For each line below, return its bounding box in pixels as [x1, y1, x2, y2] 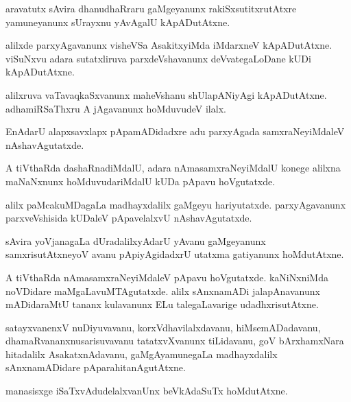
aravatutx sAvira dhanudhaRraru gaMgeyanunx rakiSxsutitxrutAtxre [5, 1, 297, 15]
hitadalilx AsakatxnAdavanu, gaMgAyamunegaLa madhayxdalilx [5, 346, 278, 361]
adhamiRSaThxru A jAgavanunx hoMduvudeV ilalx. [5, 101, 226, 115]
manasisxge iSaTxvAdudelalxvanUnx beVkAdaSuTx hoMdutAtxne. [5, 383, 288, 398]
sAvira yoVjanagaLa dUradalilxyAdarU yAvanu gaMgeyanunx [5, 233, 266, 248]
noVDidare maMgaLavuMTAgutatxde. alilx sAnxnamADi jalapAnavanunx [5, 283, 320, 298]
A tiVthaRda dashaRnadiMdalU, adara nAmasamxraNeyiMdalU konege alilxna [5, 161, 341, 175]
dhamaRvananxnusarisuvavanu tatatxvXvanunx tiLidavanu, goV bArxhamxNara [5, 333, 344, 348]
